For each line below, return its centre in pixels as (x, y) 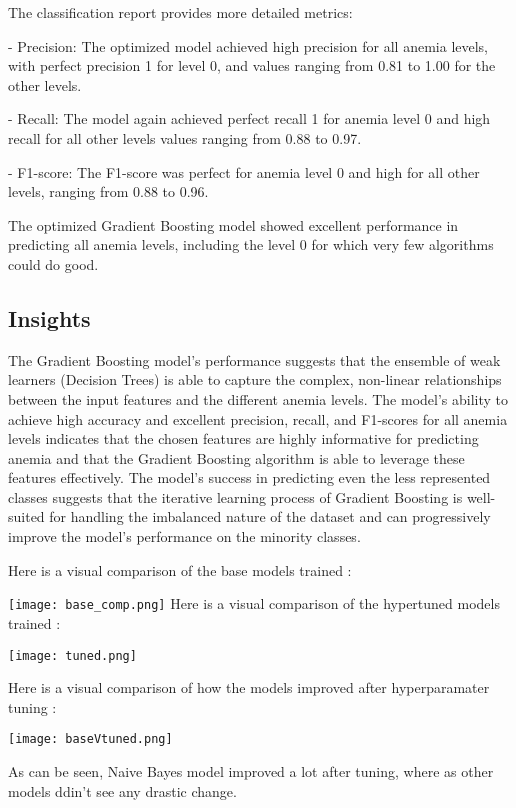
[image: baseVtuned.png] (90, 739)
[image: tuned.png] (72, 655)
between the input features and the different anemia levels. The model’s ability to (258, 398)
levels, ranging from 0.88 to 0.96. (108, 191)
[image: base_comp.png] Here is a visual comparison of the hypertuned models (254, 603)
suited (26, 516)
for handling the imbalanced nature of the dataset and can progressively (270, 516)
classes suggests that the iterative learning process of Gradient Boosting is (235, 496)
